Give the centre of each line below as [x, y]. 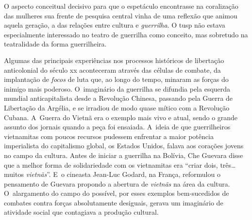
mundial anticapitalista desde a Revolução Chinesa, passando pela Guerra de [118, 98]
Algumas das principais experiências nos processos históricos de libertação [114, 60]
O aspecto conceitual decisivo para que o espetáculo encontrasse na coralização [121, 6]
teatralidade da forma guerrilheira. [55, 44]
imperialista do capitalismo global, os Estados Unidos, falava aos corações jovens [124, 146]
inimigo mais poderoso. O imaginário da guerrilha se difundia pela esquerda [117, 88]
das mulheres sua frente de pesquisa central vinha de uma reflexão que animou [121, 15]
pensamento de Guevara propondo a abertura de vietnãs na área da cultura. [117, 183]
